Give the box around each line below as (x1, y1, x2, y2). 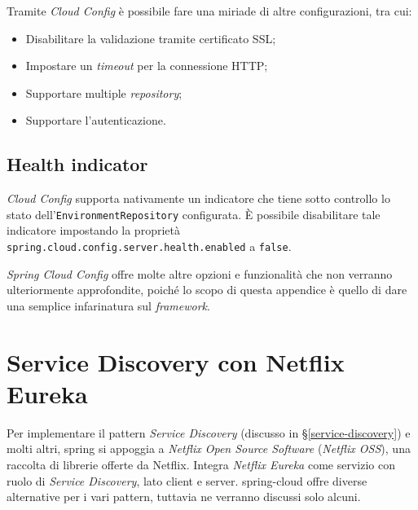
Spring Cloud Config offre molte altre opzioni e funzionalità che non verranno (7, 265, 393, 282)
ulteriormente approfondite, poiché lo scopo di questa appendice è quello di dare (7, 281, 407, 298)
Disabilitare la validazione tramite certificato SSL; (25, 29, 276, 46)
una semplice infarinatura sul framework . (7, 297, 210, 314)
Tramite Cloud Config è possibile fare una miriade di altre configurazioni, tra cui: (7, 2, 412, 19)
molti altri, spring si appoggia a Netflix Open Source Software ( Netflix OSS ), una (7, 440, 411, 457)
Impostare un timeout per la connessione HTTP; (25, 57, 268, 74)
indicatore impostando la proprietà (7, 222, 180, 239)
